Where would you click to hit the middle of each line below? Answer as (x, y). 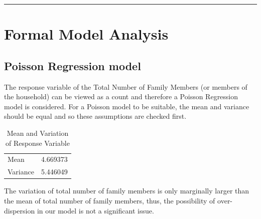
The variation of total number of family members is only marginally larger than (127, 191)
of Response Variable (37, 143)
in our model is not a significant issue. (95, 210)
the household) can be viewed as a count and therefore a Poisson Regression (121, 96)
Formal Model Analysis (86, 34)
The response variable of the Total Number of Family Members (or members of (126, 86)
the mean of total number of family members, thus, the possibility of (110, 200)
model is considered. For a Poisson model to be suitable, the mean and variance (127, 106)
